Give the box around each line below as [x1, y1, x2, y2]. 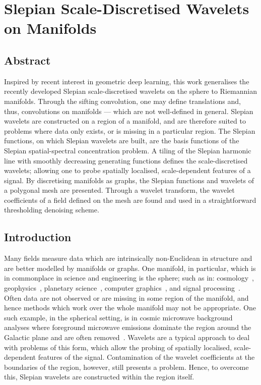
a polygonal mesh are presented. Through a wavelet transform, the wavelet [4, 185, 235, 195]
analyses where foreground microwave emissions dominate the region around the [4, 322, 251, 333]
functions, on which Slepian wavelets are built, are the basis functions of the [4, 135, 239, 146]
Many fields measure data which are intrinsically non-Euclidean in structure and [4, 253, 252, 263]
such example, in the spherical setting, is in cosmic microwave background [4, 312, 233, 322]
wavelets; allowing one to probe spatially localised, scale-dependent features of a [4, 165, 251, 176]
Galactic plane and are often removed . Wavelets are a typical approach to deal [4, 332, 250, 343]
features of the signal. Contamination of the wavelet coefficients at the [38, 352, 255, 362]
